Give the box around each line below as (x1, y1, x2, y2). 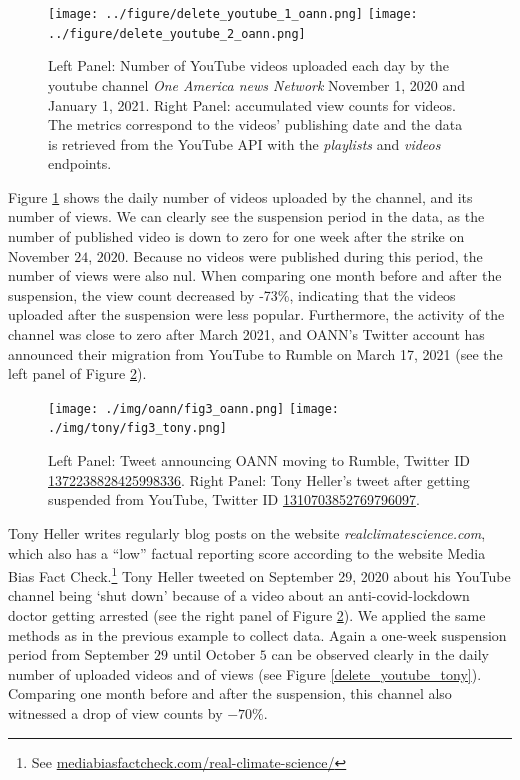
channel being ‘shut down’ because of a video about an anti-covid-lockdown (8, 585, 470, 606)
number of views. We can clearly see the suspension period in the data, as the (8, 206, 485, 227)
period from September (8, 644, 150, 665)
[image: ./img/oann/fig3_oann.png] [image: (48, 401, 340, 416)
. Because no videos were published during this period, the (124, 245, 483, 266)
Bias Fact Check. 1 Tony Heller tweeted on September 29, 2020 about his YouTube (8, 563, 511, 586)
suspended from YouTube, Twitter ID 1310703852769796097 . (48, 489, 420, 510)
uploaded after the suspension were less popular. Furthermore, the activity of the (8, 304, 505, 325)
